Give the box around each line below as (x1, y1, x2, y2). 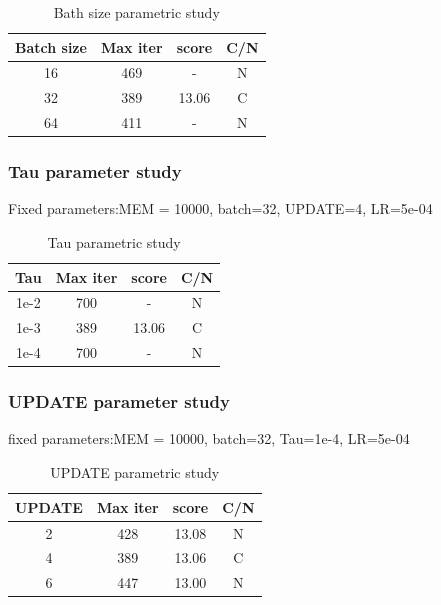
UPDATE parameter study (8, 389, 230, 414)
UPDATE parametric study (50, 462, 220, 483)
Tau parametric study (47, 232, 181, 253)
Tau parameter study (8, 159, 182, 184)
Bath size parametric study (53, 2, 220, 22)
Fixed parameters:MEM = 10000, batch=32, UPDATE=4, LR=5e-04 (8, 198, 433, 219)
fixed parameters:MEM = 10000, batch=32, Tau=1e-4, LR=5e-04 (8, 428, 410, 449)
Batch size (15, 36, 87, 57)
